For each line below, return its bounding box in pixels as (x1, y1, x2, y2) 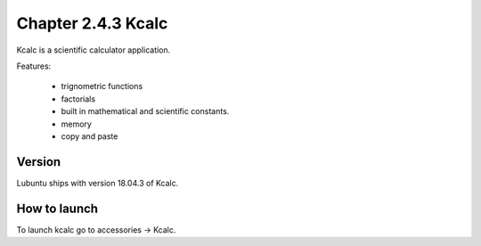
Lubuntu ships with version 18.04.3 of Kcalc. (16, 177, 179, 188)
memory (61, 119, 93, 129)
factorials (61, 94, 96, 104)
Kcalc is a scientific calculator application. (16, 45, 171, 55)
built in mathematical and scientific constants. (61, 106, 230, 117)
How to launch (16, 201, 98, 216)
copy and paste (61, 130, 118, 142)
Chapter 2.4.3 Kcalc (16, 13, 168, 33)
